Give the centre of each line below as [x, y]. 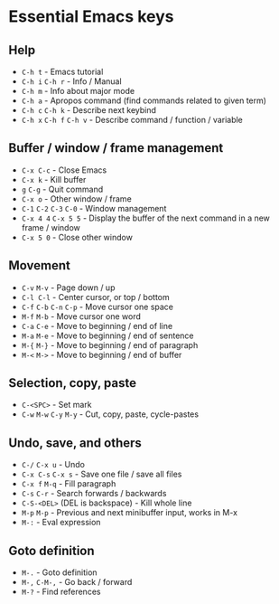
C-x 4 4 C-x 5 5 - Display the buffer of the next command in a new [145, 218]
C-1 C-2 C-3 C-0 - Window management [94, 208]
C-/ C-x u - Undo [53, 465]
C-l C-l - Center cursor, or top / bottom [95, 297]
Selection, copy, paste [73, 383]
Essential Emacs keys [91, 17]
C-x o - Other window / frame [76, 198]
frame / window [51, 227]
